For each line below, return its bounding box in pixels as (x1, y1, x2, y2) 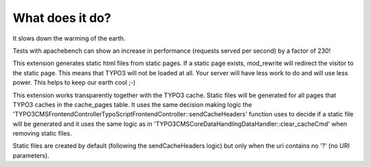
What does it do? (12, 10, 111, 25)
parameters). (12, 151, 49, 159)
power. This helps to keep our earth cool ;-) (12, 79, 136, 87)
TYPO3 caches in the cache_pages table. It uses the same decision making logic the (12, 100, 252, 109)
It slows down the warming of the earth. (12, 34, 126, 42)
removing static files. (12, 129, 72, 138)
